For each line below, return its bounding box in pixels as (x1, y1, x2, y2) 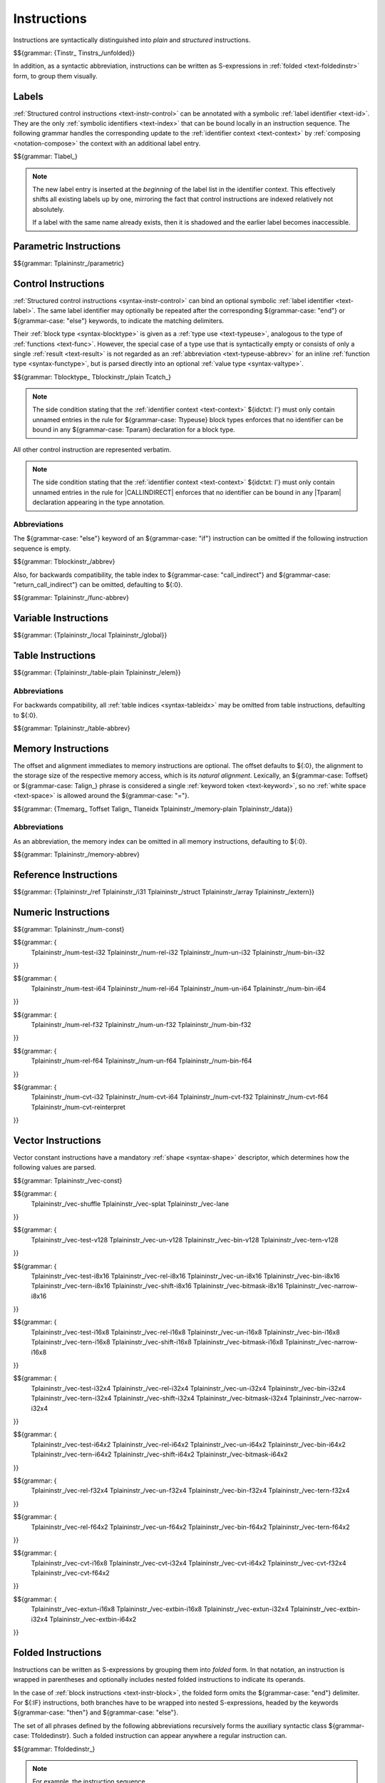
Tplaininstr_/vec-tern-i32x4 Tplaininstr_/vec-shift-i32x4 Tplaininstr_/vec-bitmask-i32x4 (31, 1394, 288, 1403)
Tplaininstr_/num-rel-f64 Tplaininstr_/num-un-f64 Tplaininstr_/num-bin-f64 (31, 1056, 252, 1066)
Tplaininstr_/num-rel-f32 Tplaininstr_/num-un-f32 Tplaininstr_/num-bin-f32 (31, 1020, 252, 1028)
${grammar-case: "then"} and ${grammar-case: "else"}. (13, 1708, 178, 1717)
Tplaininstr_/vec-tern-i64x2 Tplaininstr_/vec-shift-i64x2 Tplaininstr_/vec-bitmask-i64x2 (31, 1450, 288, 1458)
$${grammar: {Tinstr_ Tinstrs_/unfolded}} (13, 48, 135, 57)
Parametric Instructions (13, 240, 121, 252)
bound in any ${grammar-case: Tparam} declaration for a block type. (32, 425, 235, 434)
